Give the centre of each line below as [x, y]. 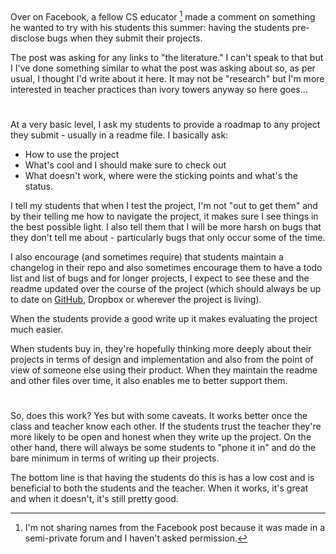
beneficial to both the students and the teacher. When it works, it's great [159, 488]
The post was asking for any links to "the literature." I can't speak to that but [167, 57]
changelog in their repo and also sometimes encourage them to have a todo [166, 268]
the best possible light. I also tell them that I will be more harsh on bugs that [166, 227]
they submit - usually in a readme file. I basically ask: [119, 135]
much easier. [37, 330]
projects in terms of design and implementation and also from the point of [162, 360]
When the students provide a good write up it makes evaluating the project [164, 319]
